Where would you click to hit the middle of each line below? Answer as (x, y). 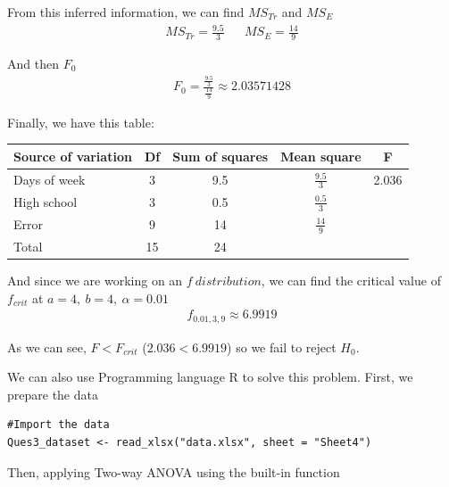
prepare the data (53, 394)
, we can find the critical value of (351, 280)
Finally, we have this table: (81, 122)
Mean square (321, 156)
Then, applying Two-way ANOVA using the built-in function (174, 471)
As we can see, (47, 347)
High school (46, 201)
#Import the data (58, 425)
